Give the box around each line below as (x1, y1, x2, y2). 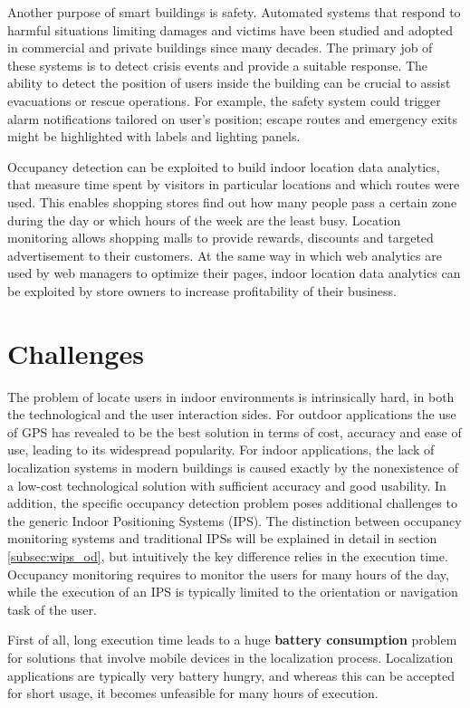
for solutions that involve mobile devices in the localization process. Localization (7, 647, 454, 666)
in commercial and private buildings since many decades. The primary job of (7, 38, 433, 57)
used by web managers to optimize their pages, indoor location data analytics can (7, 263, 461, 282)
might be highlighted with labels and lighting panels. (7, 127, 301, 146)
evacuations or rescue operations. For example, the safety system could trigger (7, 91, 441, 110)
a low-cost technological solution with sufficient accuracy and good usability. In (7, 475, 446, 494)
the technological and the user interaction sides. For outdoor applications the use (7, 405, 456, 424)
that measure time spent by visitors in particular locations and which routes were (7, 175, 460, 194)
